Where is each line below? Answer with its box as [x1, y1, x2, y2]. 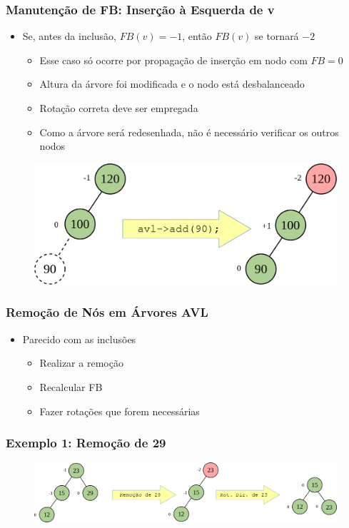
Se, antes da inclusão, [22, 29, 117, 44]
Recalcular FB [39, 379, 103, 394]
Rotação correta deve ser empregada [39, 101, 198, 115]
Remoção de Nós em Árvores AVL [6, 303, 208, 321]
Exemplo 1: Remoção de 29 [6, 434, 166, 452]
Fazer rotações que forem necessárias [39, 403, 200, 418]
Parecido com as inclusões [22, 331, 136, 346]
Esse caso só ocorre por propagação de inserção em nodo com [39, 52, 308, 67]
